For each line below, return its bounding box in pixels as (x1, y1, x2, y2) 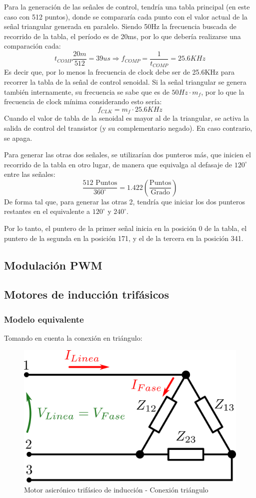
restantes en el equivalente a (4, 206, 90, 216)
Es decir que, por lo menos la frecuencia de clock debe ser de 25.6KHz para (4, 67, 235, 77)
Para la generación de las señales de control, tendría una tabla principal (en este (4, 2, 250, 12)
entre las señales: (4, 169, 55, 179)
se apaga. (4, 132, 32, 143)
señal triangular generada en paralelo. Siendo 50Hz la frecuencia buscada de (4, 21, 236, 32)
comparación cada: (4, 41, 61, 51)
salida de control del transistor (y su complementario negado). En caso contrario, (4, 122, 252, 133)
